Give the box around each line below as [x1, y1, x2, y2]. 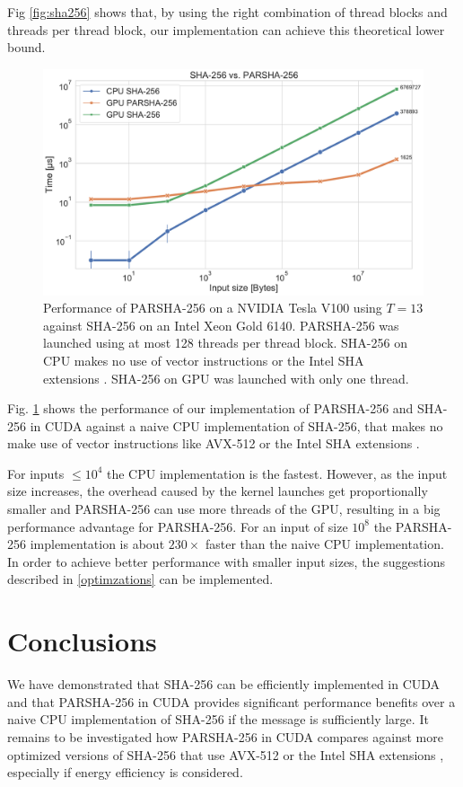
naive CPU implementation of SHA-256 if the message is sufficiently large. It [7, 710, 429, 729]
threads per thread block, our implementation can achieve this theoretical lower [7, 20, 445, 39]
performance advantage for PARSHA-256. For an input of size [7, 517, 348, 535]
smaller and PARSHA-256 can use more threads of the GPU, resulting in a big [7, 500, 441, 518]
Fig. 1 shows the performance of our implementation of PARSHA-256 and [7, 399, 414, 418]
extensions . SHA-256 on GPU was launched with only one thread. [43, 368, 409, 387]
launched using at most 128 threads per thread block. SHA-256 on [43, 333, 407, 352]
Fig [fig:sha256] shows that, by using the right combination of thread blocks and [7, 3, 448, 21]
